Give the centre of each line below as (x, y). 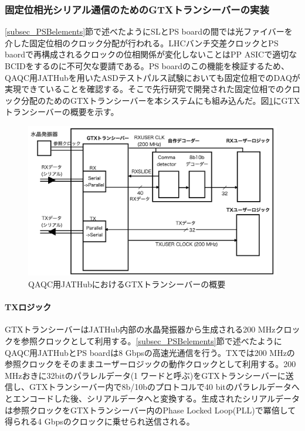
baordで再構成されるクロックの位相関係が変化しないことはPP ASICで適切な (151, 54)
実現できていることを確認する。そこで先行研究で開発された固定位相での (144, 89)
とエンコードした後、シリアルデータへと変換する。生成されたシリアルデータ (152, 398)
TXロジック (28, 307)
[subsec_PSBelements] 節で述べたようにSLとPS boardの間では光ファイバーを (149, 31)
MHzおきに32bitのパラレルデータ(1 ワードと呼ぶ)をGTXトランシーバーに (145, 375)
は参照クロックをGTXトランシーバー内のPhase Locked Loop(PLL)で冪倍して (150, 410)
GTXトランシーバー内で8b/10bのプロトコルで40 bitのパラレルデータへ (164, 387)
